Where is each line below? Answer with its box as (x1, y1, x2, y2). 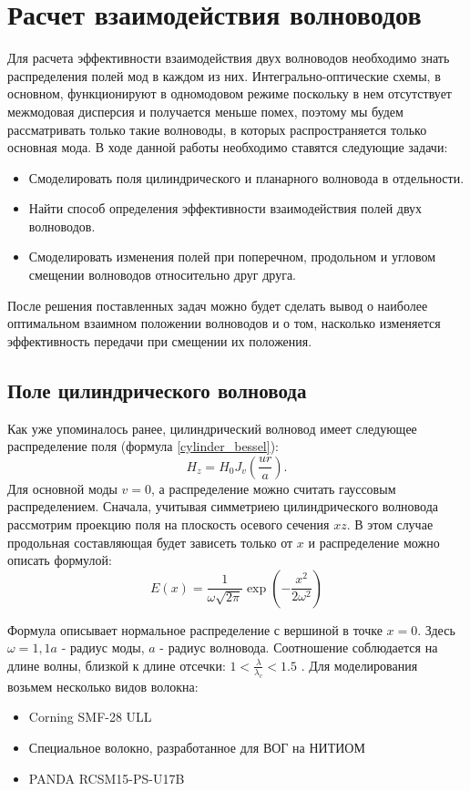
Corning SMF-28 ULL (28, 707, 152, 726)
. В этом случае (346, 515, 434, 534)
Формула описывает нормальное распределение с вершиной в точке (7, 620, 383, 639)
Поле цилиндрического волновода (7, 375, 307, 404)
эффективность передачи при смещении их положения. (7, 331, 312, 350)
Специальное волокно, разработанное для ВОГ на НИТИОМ (28, 737, 365, 756)
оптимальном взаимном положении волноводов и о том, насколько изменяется (7, 313, 441, 333)
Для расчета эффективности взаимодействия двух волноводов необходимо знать (7, 48, 450, 67)
